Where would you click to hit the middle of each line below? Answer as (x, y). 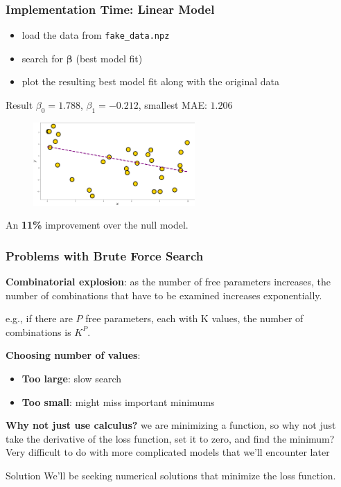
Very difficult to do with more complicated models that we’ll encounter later (168, 452)
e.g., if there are (39, 318)
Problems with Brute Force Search (105, 255)
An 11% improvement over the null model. (97, 225)
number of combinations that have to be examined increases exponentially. (164, 295)
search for (43, 58)
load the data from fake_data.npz (96, 35)
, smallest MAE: (173, 105)
